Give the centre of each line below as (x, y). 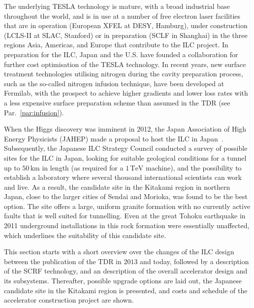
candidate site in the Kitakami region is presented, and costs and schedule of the (126, 290)
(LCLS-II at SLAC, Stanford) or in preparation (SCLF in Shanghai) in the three (126, 35)
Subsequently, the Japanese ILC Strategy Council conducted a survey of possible (126, 148)
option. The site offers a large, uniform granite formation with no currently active (127, 206)
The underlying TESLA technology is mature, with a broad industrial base (117, 6)
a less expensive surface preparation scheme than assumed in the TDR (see (117, 102)
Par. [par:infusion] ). (34, 112)
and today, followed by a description (194, 261)
